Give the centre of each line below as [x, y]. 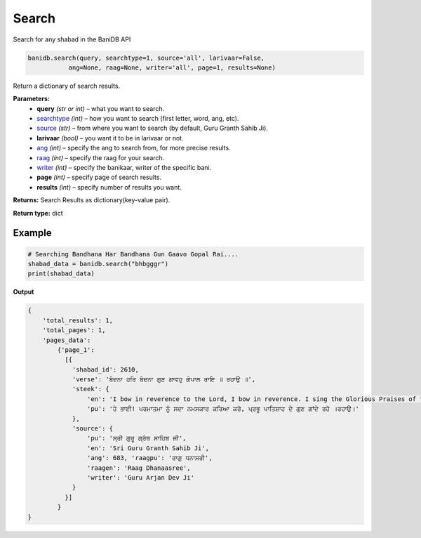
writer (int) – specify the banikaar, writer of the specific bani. [124, 168]
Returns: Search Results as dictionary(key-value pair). [92, 200]
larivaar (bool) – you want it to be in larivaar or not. [110, 138]
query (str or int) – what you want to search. [101, 108]
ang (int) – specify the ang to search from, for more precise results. [134, 148]
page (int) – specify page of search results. [99, 177]
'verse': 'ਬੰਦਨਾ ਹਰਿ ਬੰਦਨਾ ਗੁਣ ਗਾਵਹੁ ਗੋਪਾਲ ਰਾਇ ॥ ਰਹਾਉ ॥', [164, 380]
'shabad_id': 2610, [106, 369]
